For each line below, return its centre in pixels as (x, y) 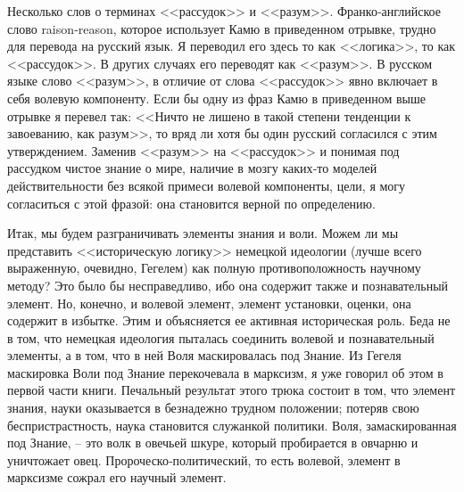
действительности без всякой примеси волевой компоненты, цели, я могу (207, 185)
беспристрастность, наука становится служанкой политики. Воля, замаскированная (232, 425)
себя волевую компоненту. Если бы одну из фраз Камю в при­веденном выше (217, 98)
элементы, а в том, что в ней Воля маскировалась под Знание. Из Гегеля (204, 355)
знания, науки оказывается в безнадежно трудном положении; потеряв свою (213, 408)
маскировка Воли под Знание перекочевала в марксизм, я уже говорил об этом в (225, 372)
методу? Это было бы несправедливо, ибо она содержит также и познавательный (228, 285)
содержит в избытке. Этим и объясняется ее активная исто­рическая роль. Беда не (229, 320)
